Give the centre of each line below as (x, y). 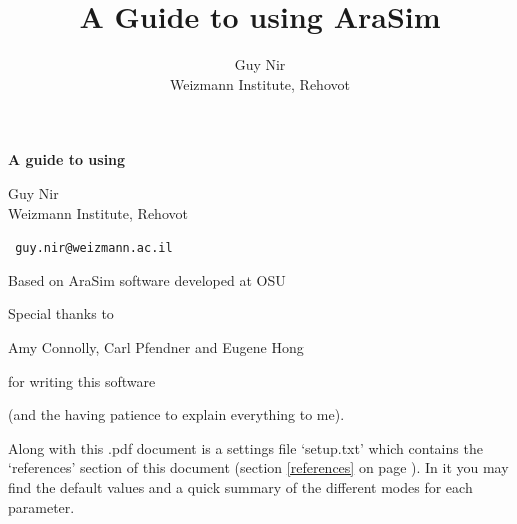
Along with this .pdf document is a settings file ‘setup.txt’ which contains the (245, 447)
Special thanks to (61, 313)
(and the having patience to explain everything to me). (176, 414)
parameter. (41, 506)
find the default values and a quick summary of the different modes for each (240, 486)
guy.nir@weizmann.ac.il (94, 248)
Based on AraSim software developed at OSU (147, 279)
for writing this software (82, 380)
